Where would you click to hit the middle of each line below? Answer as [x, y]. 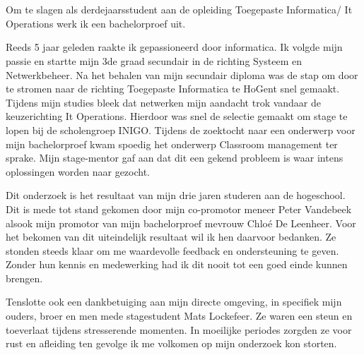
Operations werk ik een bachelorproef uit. [96, 23]
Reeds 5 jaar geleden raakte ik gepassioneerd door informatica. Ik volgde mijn [174, 47]
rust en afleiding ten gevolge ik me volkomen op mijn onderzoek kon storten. [171, 343]
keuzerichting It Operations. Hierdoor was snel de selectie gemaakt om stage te [177, 116]
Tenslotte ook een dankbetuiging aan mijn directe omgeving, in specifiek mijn [174, 302]
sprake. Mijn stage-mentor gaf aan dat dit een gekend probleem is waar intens [175, 158]
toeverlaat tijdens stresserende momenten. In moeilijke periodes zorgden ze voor [179, 329]
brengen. [24, 278]
